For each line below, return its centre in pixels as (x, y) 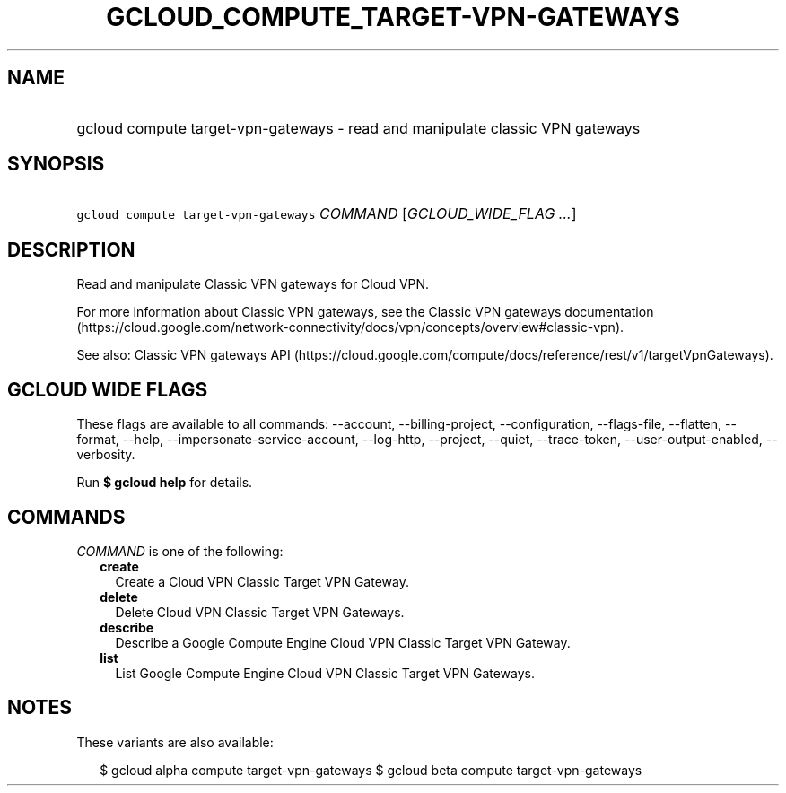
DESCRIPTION (71, 249)
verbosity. (106, 455)
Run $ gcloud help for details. (165, 483)
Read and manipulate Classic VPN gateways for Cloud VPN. (253, 284)
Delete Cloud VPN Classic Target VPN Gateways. (260, 612)
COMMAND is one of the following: (180, 551)
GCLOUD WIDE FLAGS (108, 389)
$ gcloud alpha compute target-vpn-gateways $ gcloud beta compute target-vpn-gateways (371, 770)
